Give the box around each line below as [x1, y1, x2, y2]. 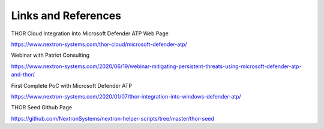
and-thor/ [11, 71, 35, 78]
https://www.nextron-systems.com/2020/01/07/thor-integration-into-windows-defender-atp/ [11, 93, 241, 100]
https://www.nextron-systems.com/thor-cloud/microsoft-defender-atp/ [11, 41, 187, 48]
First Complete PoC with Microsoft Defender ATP [11, 82, 132, 89]
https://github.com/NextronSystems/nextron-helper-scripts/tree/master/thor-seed [11, 115, 214, 122]
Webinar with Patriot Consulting [11, 51, 90, 59]
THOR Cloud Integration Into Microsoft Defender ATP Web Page [11, 30, 169, 37]
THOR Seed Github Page [11, 104, 72, 111]
